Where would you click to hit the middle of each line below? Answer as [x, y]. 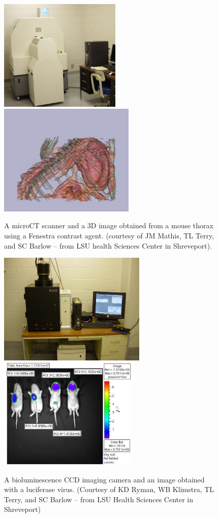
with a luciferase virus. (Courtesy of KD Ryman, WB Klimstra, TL [109, 489]
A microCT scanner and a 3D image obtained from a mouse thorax [109, 225]
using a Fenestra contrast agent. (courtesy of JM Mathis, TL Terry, [109, 235]
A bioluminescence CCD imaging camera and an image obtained [104, 479]
